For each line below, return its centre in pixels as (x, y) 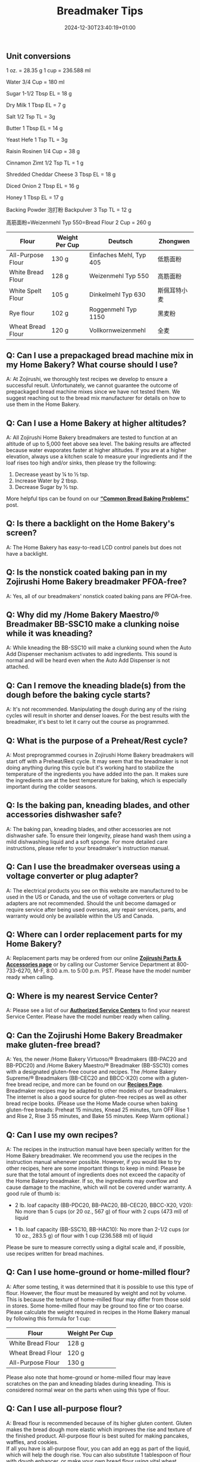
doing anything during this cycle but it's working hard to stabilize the (90, 768)
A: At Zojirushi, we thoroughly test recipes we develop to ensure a (87, 379)
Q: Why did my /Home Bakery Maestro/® (83, 615)
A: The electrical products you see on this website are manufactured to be (97, 890)
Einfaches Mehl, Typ (118, 255)
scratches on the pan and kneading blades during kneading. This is (89, 1383)
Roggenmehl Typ (113, 309)
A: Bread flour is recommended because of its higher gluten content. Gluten (99, 1423)
